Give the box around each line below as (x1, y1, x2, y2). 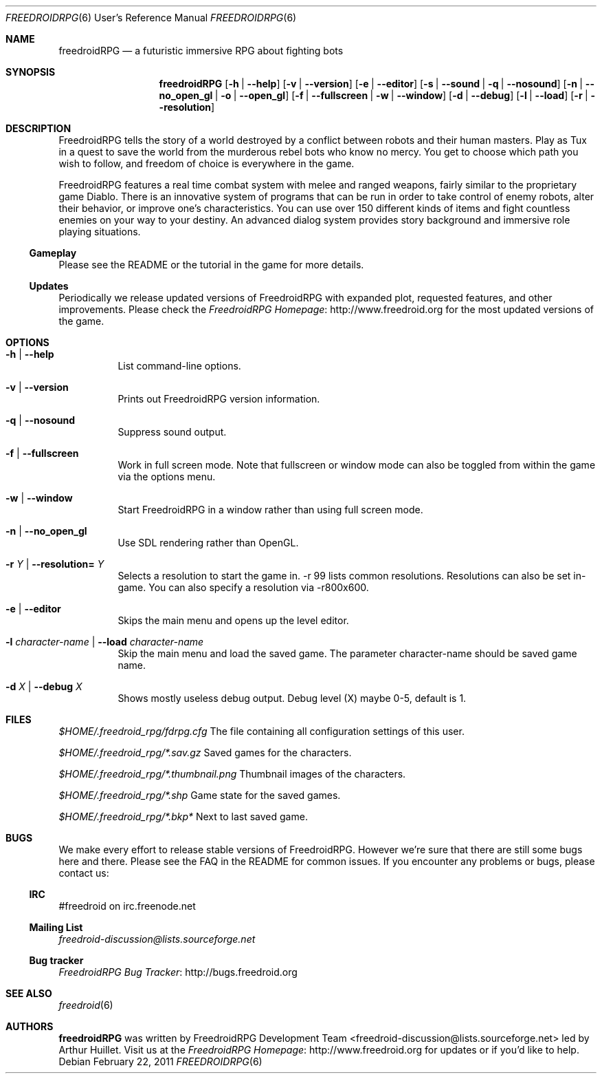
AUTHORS (5, 1021, 54, 1032)
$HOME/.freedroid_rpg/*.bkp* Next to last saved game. (58, 811, 308, 822)
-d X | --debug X (5, 681, 82, 692)
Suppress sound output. (118, 426, 227, 438)
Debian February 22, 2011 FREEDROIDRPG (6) (58, 1056, 263, 1067)
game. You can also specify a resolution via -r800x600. (118, 581, 369, 593)
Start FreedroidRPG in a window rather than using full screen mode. (118, 504, 423, 515)
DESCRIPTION (5, 122, 71, 134)
